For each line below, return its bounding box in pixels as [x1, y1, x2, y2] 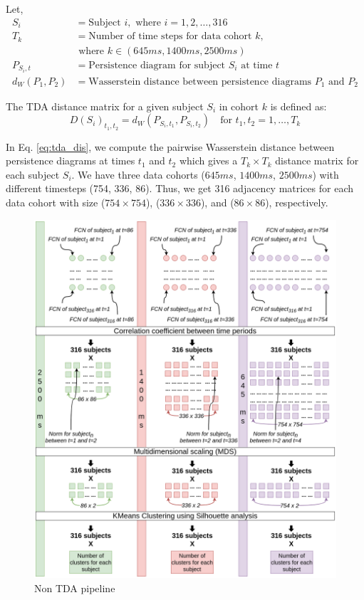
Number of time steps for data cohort [88, 31, 252, 42]
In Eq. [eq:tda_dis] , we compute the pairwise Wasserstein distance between [6, 139, 335, 154]
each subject [6, 167, 60, 181]
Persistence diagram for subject [88, 60, 226, 70]
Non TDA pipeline [34, 580, 115, 595]
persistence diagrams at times [6, 153, 135, 168]
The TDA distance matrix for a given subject [6, 98, 204, 113]
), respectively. [265, 194, 328, 209]
